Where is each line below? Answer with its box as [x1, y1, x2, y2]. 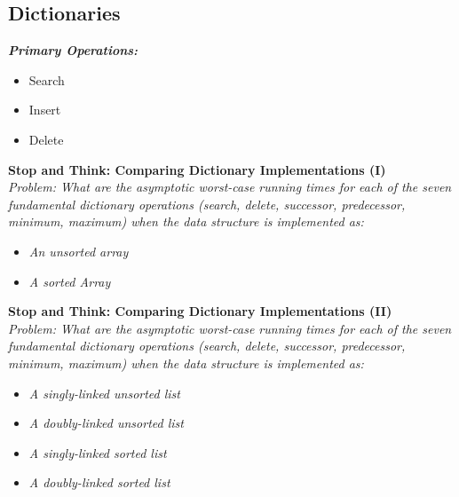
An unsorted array [28, 241, 129, 260]
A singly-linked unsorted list [28, 383, 180, 402]
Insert [28, 100, 61, 119]
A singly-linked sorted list [28, 443, 167, 461]
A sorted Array [28, 272, 111, 290]
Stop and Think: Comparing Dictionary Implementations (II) [8, 302, 392, 320]
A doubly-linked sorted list [28, 473, 170, 492]
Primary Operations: [8, 41, 138, 59]
